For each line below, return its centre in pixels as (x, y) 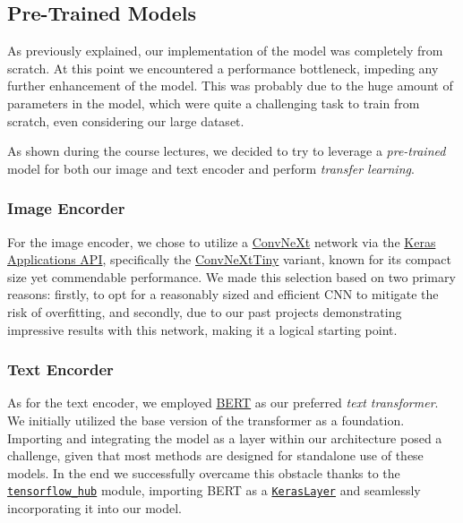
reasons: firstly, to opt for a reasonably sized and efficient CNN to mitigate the (223, 294)
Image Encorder (66, 208)
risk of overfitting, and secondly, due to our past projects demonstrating (205, 311)
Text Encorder (60, 369)
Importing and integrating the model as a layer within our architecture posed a (225, 437)
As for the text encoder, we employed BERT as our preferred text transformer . (223, 403)
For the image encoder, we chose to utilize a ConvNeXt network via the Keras (222, 241)
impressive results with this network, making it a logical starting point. (202, 329)
